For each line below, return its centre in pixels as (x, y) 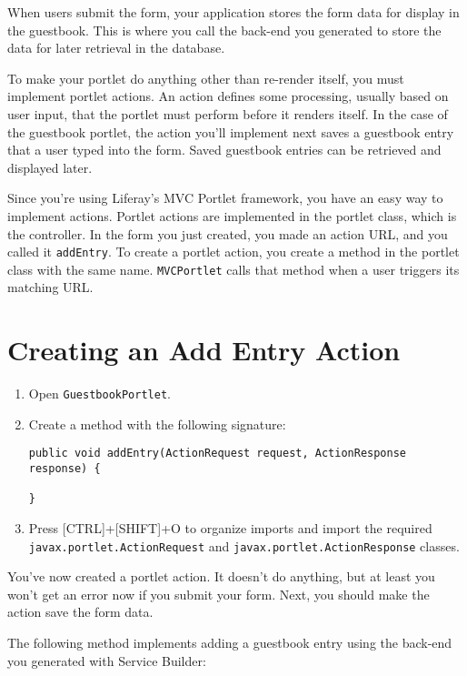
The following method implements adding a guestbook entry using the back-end (230, 643)
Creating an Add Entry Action (204, 350)
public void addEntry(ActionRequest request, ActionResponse (218, 454)
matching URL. (50, 287)
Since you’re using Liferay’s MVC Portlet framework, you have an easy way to (225, 198)
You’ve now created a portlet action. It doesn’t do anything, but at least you (221, 576)
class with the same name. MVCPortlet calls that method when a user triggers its (233, 269)
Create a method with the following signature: (157, 424)
